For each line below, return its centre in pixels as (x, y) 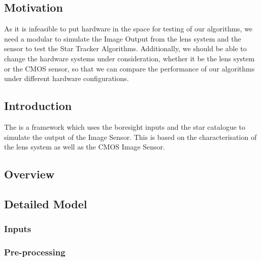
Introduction (38, 106)
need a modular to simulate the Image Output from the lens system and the (123, 38)
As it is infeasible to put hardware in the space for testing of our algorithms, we (128, 29)
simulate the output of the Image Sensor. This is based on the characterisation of (130, 137)
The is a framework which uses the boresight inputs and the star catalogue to (125, 126)
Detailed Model (46, 203)
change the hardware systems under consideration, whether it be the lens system (129, 58)
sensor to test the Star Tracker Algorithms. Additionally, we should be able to (125, 48)
